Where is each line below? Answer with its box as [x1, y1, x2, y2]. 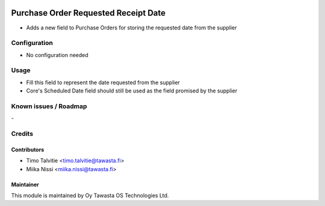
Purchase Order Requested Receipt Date [11, 8, 166, 18]
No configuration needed [26, 51, 88, 58]
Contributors [11, 146, 45, 153]
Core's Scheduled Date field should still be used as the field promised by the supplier [26, 87, 238, 94]
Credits [11, 130, 33, 138]
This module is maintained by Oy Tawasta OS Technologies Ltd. [11, 192, 169, 199]
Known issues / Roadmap [11, 102, 87, 111]
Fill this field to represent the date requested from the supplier [26, 79, 181, 86]
